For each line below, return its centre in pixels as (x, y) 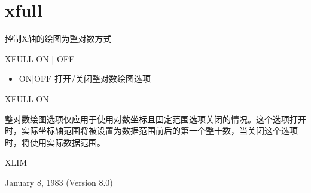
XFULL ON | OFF (40, 58)
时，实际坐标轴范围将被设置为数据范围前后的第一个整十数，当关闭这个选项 (151, 131)
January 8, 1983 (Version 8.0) (59, 182)
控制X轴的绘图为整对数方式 (58, 39)
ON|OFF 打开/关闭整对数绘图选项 (85, 79)
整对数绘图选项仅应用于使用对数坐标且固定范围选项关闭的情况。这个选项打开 (155, 119)
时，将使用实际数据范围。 (55, 142)
